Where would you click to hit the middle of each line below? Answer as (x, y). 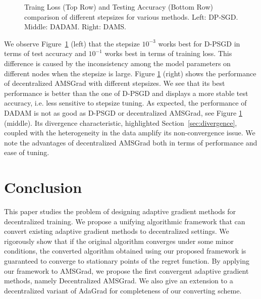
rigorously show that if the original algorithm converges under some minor (119, 241)
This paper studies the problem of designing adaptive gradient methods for (120, 211)
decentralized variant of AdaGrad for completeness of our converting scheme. (123, 290)
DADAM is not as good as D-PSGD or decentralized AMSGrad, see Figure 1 (123, 112)
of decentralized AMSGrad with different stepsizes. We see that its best (115, 83)
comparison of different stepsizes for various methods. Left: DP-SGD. (131, 16)
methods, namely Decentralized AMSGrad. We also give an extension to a (119, 281)
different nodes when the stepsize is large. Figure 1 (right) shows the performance (130, 73)
